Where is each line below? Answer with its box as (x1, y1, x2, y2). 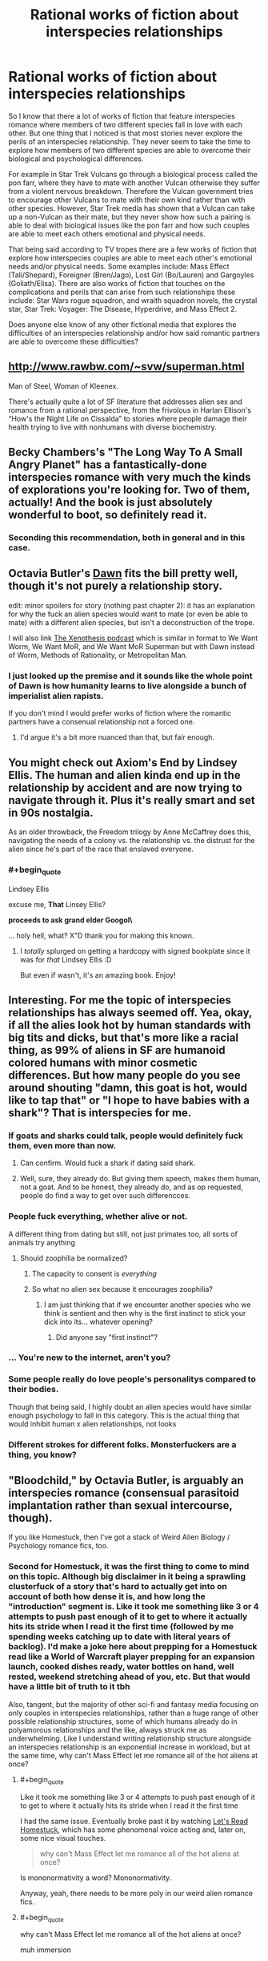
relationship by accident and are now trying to (8, 781, 242, 794)
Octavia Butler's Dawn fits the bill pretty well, (8, 567, 238, 580)
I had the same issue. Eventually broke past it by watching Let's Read (19, 1816, 249, 1826)
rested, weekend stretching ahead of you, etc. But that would (8, 1671, 250, 1682)
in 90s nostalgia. (8, 805, 94, 819)
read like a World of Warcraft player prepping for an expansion (8, 1651, 255, 1662)
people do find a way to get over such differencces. (19, 1191, 190, 1200)
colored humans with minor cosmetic (8, 1055, 198, 1069)
